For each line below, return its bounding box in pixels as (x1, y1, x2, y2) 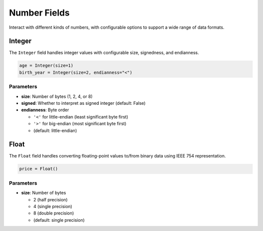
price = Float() (19, 166, 58, 172)
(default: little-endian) (33, 127, 77, 134)
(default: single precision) (33, 217, 85, 223)
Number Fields (9, 7, 70, 18)
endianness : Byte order (21, 107, 69, 113)
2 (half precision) (33, 196, 68, 202)
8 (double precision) (33, 210, 74, 216)
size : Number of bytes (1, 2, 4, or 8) (21, 93, 93, 99)
